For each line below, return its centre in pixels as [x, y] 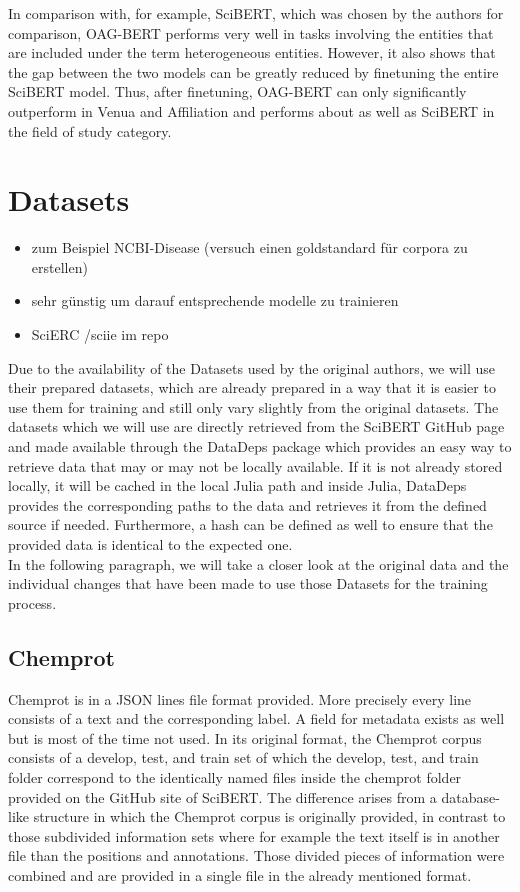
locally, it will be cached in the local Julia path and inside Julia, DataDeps [237, 485]
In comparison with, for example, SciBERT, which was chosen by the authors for [256, 13]
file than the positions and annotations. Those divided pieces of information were [256, 855]
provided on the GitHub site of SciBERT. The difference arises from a [222, 796]
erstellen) [59, 266]
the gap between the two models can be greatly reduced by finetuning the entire [253, 71]
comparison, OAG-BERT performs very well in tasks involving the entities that [251, 32]
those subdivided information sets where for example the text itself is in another [254, 835]
